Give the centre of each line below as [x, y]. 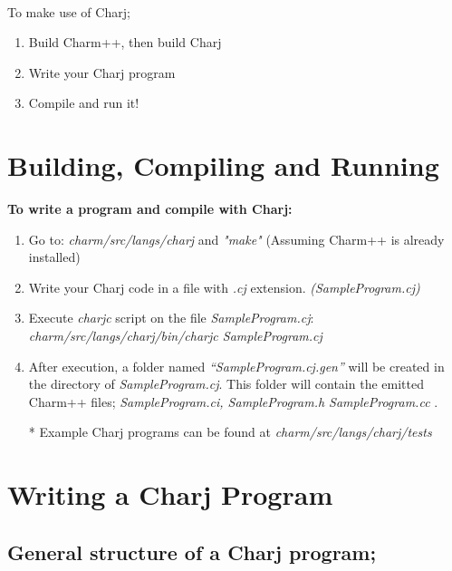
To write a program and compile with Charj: [150, 209]
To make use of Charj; [69, 11]
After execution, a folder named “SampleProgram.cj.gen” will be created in [236, 366]
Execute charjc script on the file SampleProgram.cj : [171, 318]
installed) [54, 257]
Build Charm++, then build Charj [125, 42]
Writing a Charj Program [170, 494]
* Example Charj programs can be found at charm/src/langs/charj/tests [230, 432]
